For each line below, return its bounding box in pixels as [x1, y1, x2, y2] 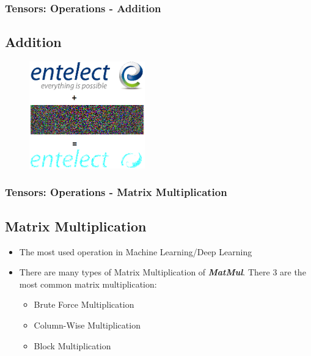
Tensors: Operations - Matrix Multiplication [5, 184, 227, 200]
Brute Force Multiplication [34, 298, 134, 311]
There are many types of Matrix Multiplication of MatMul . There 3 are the [19, 266, 306, 278]
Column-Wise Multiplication [34, 318, 141, 331]
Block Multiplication [34, 339, 111, 352]
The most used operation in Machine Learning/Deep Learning [19, 245, 252, 258]
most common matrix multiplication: [19, 277, 157, 290]
